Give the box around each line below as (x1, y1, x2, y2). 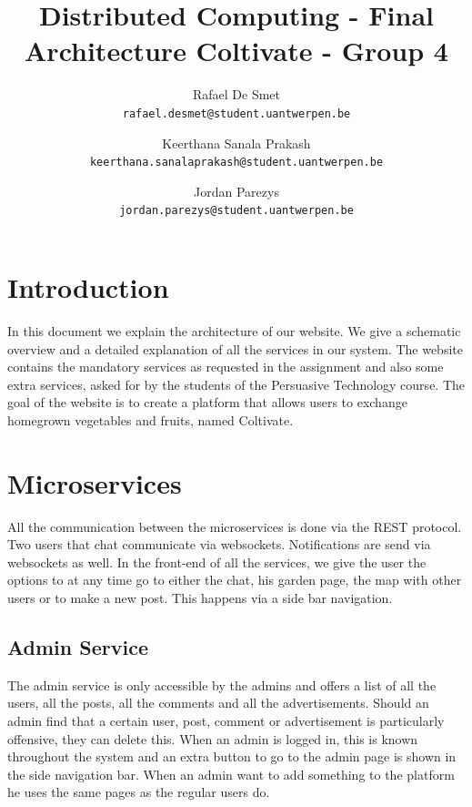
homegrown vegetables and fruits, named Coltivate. (7, 410, 294, 429)
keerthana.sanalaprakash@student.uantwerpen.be (89, 156, 384, 169)
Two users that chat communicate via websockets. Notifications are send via (7, 535, 431, 554)
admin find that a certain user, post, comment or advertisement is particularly (7, 711, 445, 730)
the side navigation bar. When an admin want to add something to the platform (7, 764, 455, 783)
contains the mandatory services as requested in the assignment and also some (7, 357, 444, 376)
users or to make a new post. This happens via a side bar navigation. (7, 588, 393, 608)
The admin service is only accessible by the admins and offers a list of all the (7, 675, 437, 694)
